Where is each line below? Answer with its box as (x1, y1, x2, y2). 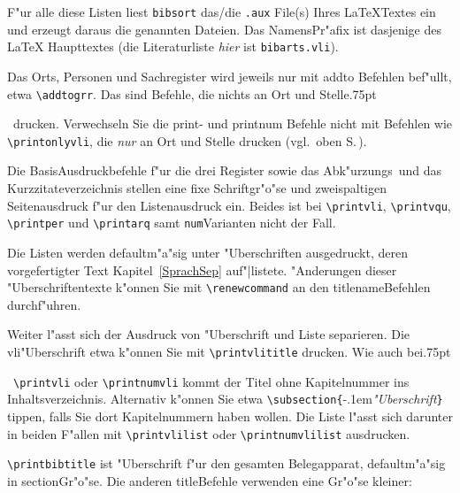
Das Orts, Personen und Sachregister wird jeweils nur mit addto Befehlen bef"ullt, (7, 66, 452, 85)
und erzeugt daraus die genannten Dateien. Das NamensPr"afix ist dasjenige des (7, 19, 441, 38)
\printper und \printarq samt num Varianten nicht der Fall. (7, 213, 336, 232)
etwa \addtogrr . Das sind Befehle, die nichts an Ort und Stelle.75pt (7, 84, 377, 103)
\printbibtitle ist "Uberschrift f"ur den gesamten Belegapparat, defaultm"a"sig (7, 454, 446, 473)
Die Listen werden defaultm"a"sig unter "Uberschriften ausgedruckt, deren (7, 243, 408, 261)
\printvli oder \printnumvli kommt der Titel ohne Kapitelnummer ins (13, 372, 410, 390)
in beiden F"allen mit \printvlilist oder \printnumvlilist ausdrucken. (7, 424, 410, 443)
